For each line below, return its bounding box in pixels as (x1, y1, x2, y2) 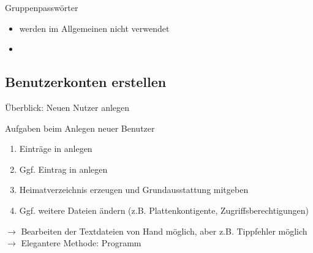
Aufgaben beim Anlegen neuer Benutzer (5, 121, 155, 134)
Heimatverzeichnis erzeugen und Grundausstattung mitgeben (19, 183, 249, 196)
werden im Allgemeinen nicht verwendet (19, 21, 170, 34)
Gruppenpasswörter (5, 1, 78, 13)
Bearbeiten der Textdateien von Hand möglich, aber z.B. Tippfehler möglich (21, 224, 307, 237)
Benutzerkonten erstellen (5, 72, 167, 91)
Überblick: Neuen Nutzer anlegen (5, 100, 130, 113)
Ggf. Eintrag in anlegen (19, 162, 108, 175)
